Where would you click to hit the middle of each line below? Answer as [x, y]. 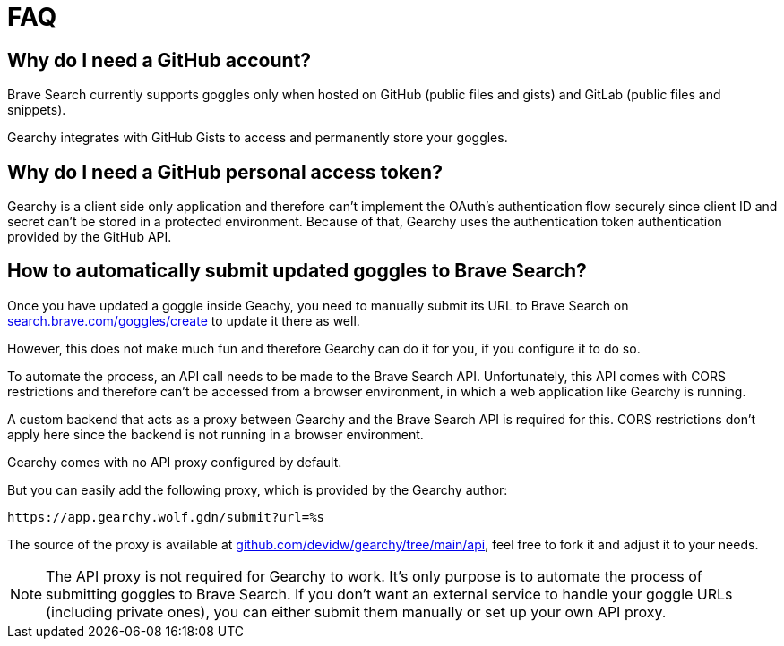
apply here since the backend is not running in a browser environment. [215, 434]
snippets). [37, 110]
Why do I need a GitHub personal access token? [225, 172]
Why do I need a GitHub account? [159, 60]
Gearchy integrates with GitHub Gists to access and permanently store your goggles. [258, 138]
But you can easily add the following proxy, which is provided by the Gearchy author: [258, 489]
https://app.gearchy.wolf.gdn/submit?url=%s [166, 517]
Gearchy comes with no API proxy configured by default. [175, 462]
